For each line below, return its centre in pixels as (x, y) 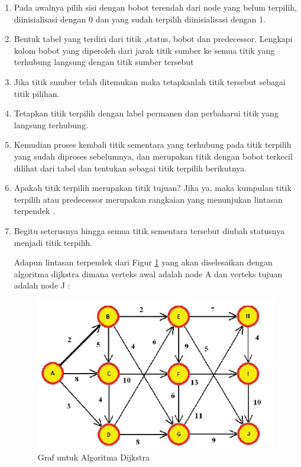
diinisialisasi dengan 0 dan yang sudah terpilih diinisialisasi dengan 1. (140, 19)
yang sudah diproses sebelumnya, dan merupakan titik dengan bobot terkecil (153, 156)
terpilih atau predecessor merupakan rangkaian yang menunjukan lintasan (148, 199)
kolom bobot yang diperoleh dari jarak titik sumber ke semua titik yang (144, 50)
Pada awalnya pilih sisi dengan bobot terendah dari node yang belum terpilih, (155, 7)
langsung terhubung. (51, 124)
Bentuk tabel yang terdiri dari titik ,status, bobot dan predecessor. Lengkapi (153, 39)
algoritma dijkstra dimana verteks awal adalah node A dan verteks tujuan (148, 273)
